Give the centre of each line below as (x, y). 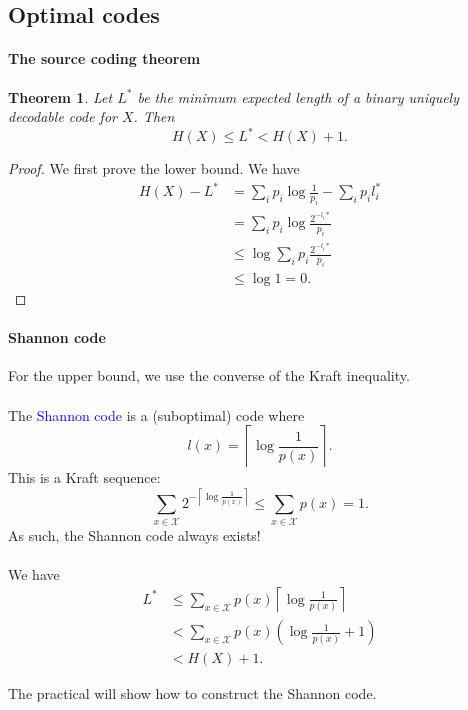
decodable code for (62, 116)
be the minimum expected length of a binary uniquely (298, 96)
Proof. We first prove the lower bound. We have (154, 168)
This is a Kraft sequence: (84, 477)
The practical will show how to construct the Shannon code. (192, 693)
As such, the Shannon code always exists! (134, 534)
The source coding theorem (104, 58)
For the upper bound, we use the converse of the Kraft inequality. (209, 375)
